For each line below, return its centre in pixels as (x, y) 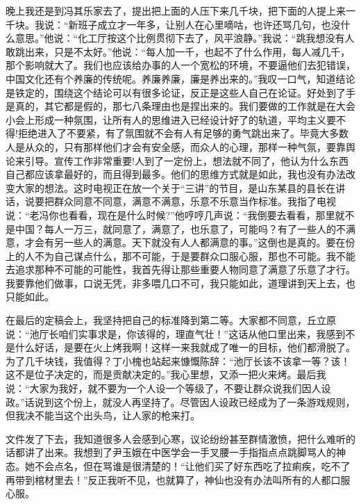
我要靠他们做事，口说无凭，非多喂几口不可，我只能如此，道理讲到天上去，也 (180, 283)
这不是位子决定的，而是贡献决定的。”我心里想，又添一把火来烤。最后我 (166, 374)
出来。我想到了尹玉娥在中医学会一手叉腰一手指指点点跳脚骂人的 (190, 452)
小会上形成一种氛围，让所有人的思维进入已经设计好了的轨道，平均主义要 (171, 119)
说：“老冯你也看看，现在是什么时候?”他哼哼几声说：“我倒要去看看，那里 (170, 214)
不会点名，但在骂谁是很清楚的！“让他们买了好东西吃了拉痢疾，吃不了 (192, 466)
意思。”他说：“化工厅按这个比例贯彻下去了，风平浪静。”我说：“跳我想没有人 (185, 38)
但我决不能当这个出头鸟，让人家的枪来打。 (103, 415)
